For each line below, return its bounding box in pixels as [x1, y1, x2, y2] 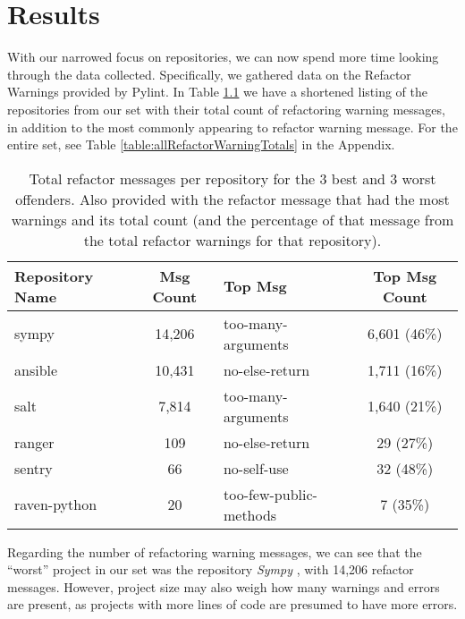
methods [223, 504, 277, 525]
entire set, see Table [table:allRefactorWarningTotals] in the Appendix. [7, 135, 395, 154]
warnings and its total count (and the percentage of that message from [11, 208, 454, 230]
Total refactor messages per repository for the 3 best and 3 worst [29, 167, 436, 189]
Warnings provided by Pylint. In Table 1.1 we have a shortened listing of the [7, 82, 427, 101]
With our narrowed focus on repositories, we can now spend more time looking [7, 47, 439, 66]
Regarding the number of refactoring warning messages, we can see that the [7, 542, 422, 561]
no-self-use [223, 457, 289, 479]
